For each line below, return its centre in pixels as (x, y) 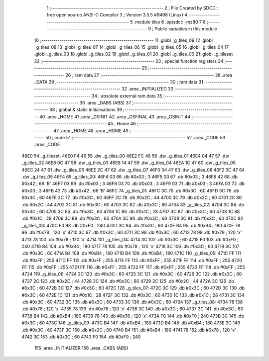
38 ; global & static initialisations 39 (86, 110)
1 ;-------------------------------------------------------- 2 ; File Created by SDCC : (133, 8)
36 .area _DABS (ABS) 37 (105, 103)
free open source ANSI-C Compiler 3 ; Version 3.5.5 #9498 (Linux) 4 (117, 15)
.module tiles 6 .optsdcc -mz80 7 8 (170, 22)
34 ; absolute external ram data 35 (127, 96)
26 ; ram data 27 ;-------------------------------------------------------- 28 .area (149, 75)
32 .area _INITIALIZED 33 (147, 89)
